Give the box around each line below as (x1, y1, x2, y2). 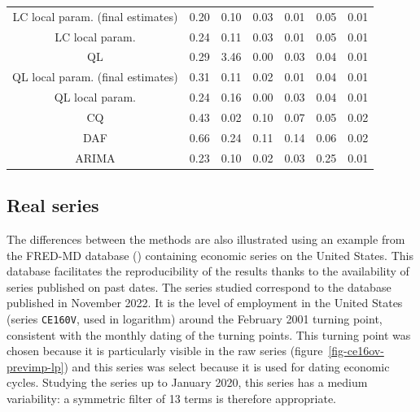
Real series (7, 193, 99, 218)
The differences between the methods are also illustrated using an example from (7, 230, 405, 247)
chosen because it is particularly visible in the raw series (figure (7, 342, 323, 359)
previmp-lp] (7, 358, 64, 375)
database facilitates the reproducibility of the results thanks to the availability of (7, 262, 409, 280)
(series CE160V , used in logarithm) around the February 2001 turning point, (7, 310, 383, 327)
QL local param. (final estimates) (12, 68, 178, 85)
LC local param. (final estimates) (12, 7, 178, 24)
